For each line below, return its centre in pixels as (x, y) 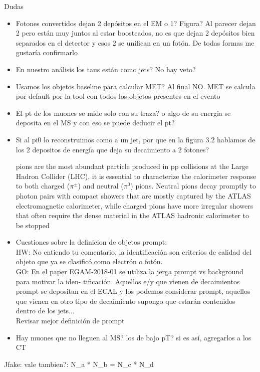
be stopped (33, 225)
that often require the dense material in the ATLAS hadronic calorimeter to (133, 215)
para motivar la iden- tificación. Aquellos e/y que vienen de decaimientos (128, 281)
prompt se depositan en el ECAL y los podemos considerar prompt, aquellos (133, 291)
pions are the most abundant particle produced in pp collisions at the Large (132, 166)
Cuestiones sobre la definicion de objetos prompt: (91, 242)
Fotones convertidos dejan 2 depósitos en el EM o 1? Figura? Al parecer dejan (136, 23)
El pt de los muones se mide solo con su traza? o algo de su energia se (123, 113)
